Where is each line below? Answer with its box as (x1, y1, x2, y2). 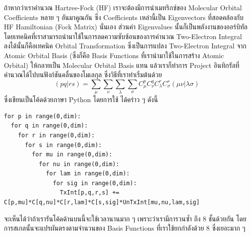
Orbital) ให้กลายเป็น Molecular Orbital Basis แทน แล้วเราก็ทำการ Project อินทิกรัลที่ (4, 60, 240, 70)
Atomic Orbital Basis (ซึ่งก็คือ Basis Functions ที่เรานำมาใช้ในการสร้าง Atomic (4, 50, 224, 60)
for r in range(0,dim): (18, 131, 95, 139)
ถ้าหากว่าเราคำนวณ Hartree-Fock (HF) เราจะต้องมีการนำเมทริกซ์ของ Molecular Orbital (4, 2, 242, 12)
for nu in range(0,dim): (39, 160, 120, 168)
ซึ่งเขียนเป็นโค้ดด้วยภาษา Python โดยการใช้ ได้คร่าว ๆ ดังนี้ (4, 94, 158, 105)
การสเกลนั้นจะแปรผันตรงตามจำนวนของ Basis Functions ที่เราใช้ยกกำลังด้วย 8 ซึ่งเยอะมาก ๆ (4, 223, 246, 233)
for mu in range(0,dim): (32, 151, 112, 158)
